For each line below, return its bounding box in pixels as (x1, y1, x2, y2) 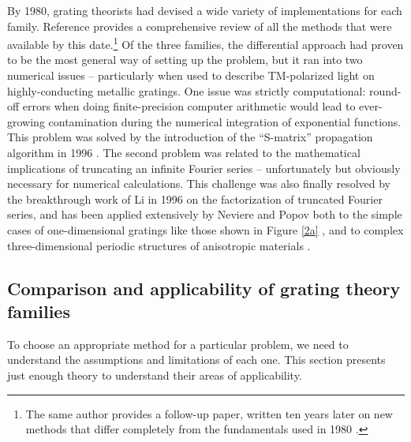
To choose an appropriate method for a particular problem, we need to (7, 335, 349, 352)
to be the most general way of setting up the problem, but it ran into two (7, 51, 363, 68)
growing (7, 113, 45, 129)
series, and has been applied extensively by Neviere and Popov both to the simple (7, 206, 402, 223)
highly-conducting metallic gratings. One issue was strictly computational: (7, 82, 366, 99)
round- (368, 82, 402, 99)
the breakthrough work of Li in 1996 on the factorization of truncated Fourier (7, 190, 383, 207)
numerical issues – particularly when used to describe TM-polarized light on (7, 67, 375, 84)
